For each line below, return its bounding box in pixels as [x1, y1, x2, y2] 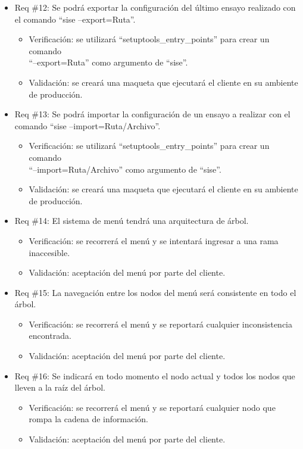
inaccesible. [29, 246, 70, 258]
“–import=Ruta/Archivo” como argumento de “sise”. [29, 163, 221, 175]
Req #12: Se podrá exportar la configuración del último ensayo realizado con [14, 1, 296, 13]
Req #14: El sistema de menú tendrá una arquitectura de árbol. [14, 214, 249, 227]
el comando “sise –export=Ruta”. [14, 13, 136, 25]
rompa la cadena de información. [29, 413, 148, 425]
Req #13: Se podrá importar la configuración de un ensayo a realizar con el [14, 108, 290, 120]
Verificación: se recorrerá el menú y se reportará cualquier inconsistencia [29, 317, 293, 330]
